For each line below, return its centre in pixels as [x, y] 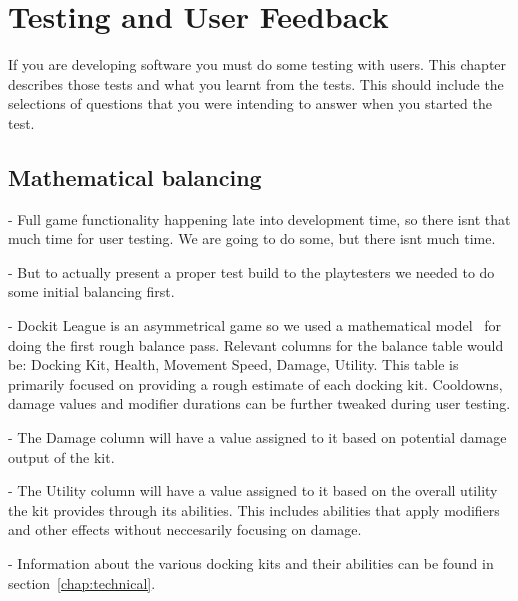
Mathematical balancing [135, 176]
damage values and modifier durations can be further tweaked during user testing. [259, 403]
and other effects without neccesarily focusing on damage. [185, 529]
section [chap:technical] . [82, 582]
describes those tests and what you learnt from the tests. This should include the [256, 83]
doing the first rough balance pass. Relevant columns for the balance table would [256, 344]
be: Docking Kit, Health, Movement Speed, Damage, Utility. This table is [233, 364]
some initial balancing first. [91, 291]
